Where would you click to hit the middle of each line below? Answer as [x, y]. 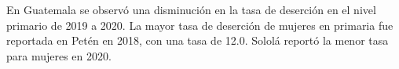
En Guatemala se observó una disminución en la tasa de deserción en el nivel [191, 9]
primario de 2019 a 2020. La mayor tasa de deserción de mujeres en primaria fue [200, 25]
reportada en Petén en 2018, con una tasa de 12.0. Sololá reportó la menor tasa [198, 40]
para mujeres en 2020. [59, 55]
